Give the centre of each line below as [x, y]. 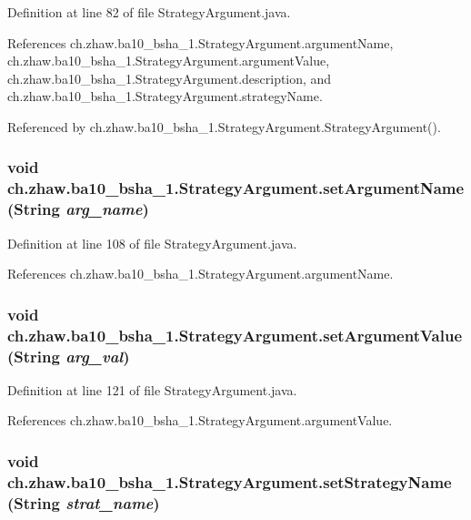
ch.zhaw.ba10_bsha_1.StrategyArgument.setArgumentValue [235, 335]
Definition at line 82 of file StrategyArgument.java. [149, 12]
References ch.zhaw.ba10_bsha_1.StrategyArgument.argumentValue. [200, 420]
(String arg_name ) [78, 209]
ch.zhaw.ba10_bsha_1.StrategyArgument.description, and [170, 78]
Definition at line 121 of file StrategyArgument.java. [152, 389]
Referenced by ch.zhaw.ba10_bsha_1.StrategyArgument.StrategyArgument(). [224, 126]
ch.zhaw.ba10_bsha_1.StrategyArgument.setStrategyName [230, 481]
